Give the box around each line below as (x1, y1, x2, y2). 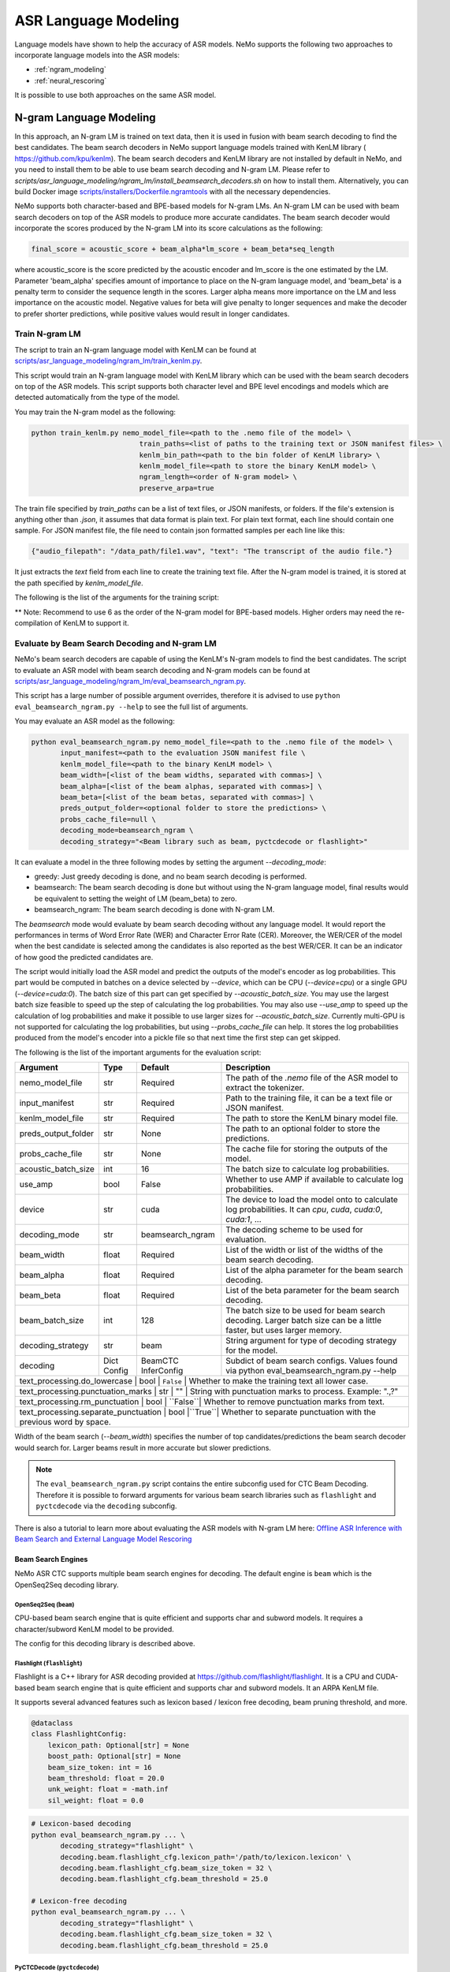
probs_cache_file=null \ (60, 815, 157, 824)
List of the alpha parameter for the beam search (225, 1264, 404, 1275)
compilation (14, 618, 53, 627)
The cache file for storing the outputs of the (225, 1144, 388, 1155)
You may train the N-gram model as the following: (14, 407, 177, 416)
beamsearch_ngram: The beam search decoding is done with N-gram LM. (34, 905, 275, 914)
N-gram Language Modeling (14, 110, 157, 124)
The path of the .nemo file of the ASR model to (225, 1073, 398, 1084)
